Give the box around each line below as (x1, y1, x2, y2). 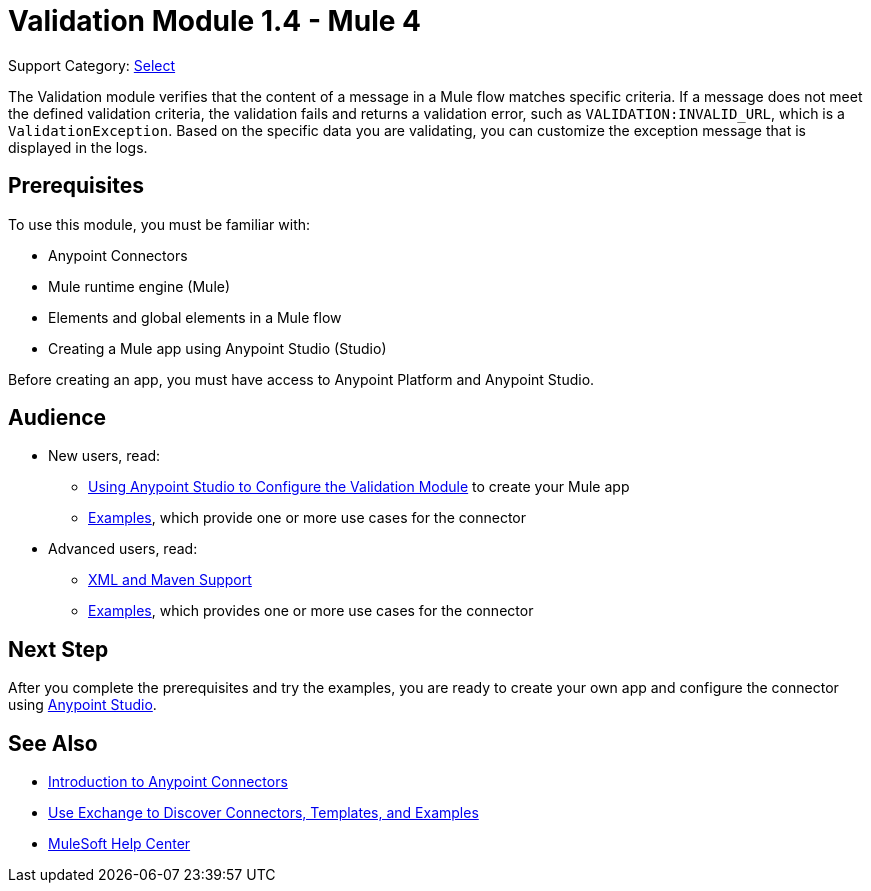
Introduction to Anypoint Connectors (48, 773, 288, 791)
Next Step (8, 636, 109, 662)
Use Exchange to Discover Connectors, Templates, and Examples (48, 804, 479, 822)
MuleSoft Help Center (48, 835, 191, 853)
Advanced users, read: (48, 540, 198, 558)
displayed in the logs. (8, 138, 148, 156)
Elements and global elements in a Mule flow (48, 308, 342, 326)
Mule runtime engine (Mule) (48, 277, 231, 295)
